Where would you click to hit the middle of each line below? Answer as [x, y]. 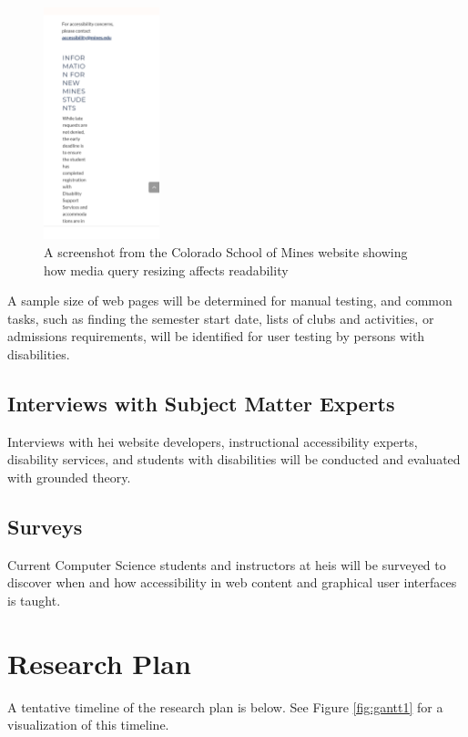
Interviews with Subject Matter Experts [201, 403]
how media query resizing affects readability [166, 270]
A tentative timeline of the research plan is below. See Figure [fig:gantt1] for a [225, 706]
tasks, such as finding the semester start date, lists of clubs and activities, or [221, 318]
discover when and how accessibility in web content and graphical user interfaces [232, 582]
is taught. [34, 600]
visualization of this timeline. [88, 725]
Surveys [45, 526]
